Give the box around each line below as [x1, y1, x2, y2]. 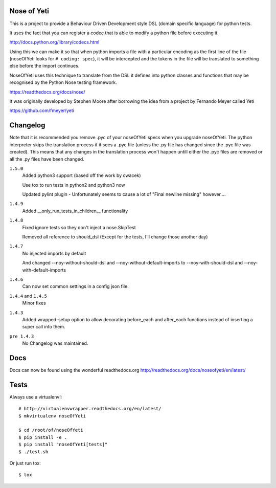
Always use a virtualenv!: [9, 394, 62, 400]
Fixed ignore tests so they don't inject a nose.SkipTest [22, 224, 136, 230]
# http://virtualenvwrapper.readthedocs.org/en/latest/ [18, 406, 162, 412]
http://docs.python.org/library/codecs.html [9, 39, 100, 46]
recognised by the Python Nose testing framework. [9, 79, 117, 85]
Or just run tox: [9, 460, 41, 467]
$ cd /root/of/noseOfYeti [18, 427, 84, 433]
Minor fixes [22, 300, 46, 306]
